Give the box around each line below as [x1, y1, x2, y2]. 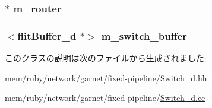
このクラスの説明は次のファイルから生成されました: [5, 52, 207, 64]
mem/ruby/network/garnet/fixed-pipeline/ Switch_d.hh [5, 71, 207, 84]
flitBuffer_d [17, 28, 77, 43]
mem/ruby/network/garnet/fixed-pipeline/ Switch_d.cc [5, 91, 205, 104]
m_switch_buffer [101, 28, 187, 43]
